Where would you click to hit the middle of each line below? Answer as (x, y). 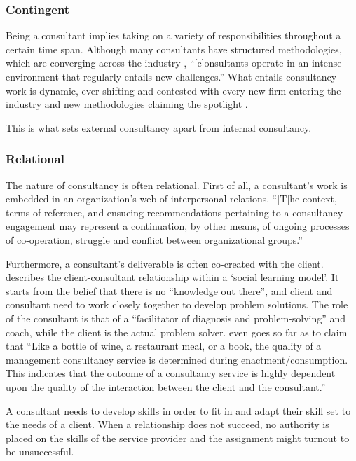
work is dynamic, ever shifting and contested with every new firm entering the (173, 90)
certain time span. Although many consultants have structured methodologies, (174, 49)
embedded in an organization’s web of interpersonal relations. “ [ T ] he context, (171, 199)
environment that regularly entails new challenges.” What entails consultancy (171, 76)
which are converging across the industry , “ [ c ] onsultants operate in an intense (174, 63)
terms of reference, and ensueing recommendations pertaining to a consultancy (174, 212)
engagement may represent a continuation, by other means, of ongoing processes (178, 226)
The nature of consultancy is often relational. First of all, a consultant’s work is (177, 185)
